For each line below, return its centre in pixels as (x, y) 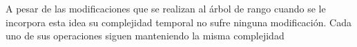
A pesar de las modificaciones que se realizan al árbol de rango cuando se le (166, 8)
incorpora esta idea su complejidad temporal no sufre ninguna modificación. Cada (178, 22)
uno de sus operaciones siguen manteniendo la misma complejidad (145, 36)
